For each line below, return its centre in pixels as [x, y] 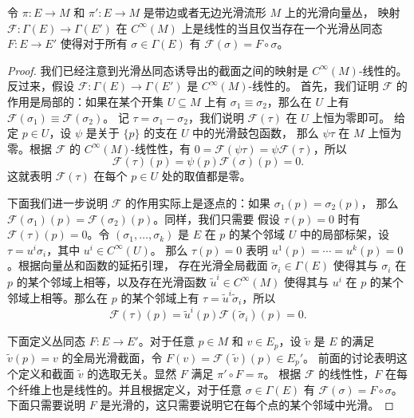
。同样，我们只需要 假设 [217, 218]
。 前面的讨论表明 [349, 357]
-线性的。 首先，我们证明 [313, 86]
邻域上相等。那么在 [57, 297]
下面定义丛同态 [46, 341]
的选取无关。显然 [132, 374]
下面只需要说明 [46, 405]
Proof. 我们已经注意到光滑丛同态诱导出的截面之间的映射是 [158, 70]
